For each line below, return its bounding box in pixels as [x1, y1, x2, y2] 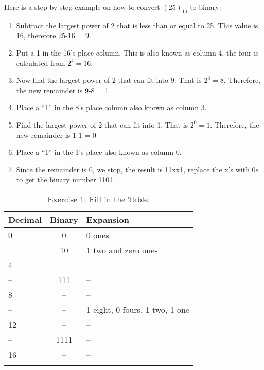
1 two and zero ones [86, 243, 158, 256]
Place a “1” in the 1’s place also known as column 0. [16, 147, 182, 157]
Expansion [86, 213, 129, 225]
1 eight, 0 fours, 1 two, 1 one [86, 303, 189, 315]
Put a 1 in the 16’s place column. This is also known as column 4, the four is [16, 47, 259, 58]
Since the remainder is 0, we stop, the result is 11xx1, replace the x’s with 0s [16, 164, 259, 174]
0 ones [86, 228, 109, 241]
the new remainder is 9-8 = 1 [16, 84, 109, 95]
